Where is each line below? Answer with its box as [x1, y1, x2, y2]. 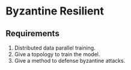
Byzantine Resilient [5, 4, 105, 18]
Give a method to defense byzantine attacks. [14, 57, 126, 64]
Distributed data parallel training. [14, 44, 96, 51]
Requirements [5, 28, 59, 39]
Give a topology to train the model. [14, 51, 100, 58]
